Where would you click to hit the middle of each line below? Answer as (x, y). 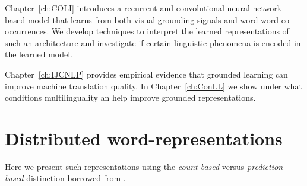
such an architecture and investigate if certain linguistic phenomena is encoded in (153, 42)
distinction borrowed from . (76, 178)
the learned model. (39, 54)
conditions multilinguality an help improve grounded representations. (130, 97)
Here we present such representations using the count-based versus (125, 166)
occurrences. (27, 31)
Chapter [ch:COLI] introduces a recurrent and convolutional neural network (143, 8)
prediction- (267, 166)
